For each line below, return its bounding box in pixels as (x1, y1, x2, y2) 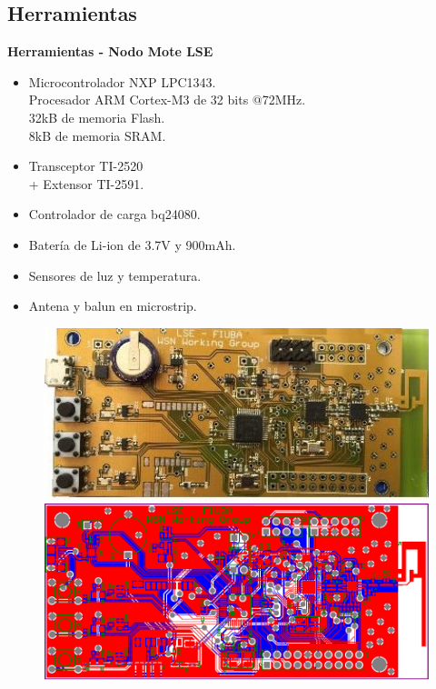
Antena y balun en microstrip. (28, 296, 197, 315)
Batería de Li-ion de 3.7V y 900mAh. (28, 235, 236, 254)
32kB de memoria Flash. (28, 107, 165, 126)
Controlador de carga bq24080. (28, 205, 201, 224)
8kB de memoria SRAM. (28, 125, 166, 145)
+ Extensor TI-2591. (28, 174, 144, 193)
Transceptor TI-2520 (28, 156, 144, 175)
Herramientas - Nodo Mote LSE (7, 42, 213, 61)
